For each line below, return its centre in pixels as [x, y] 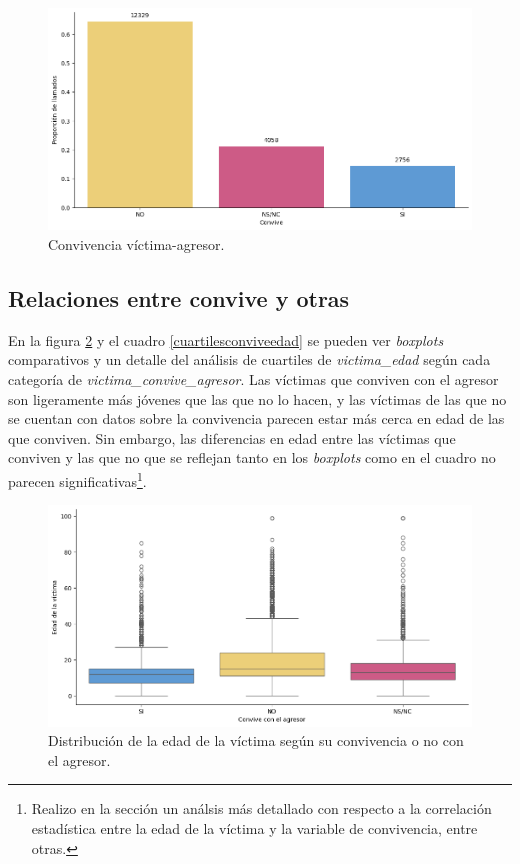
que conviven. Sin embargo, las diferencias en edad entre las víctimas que [232, 437]
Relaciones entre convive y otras [179, 297]
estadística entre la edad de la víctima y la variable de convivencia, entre [254, 828]
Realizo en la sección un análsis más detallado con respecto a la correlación [261, 808]
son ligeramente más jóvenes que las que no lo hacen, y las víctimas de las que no [257, 398]
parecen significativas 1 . [77, 479]
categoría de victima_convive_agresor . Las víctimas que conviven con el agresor [253, 378]
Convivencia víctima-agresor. [136, 243]
